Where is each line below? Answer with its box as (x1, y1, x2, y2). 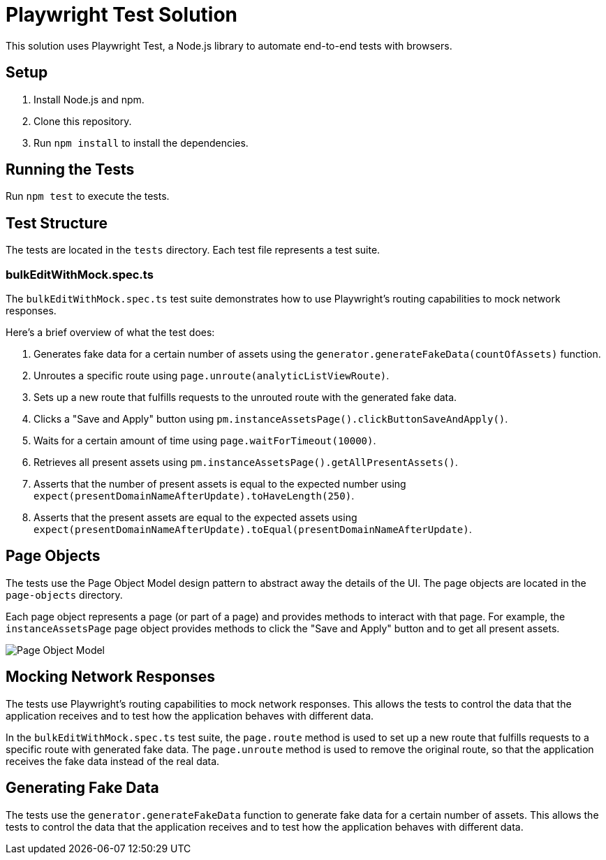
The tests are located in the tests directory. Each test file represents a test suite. (6, 244, 380, 256)
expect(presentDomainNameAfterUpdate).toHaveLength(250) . (34, 490, 355, 502)
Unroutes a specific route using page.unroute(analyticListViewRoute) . (34, 370, 390, 382)
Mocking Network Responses (6, 668, 216, 686)
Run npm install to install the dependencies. (34, 136, 249, 149)
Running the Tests (6, 161, 135, 179)
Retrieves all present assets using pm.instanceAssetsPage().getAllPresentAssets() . (34, 456, 458, 469)
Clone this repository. (34, 115, 132, 127)
